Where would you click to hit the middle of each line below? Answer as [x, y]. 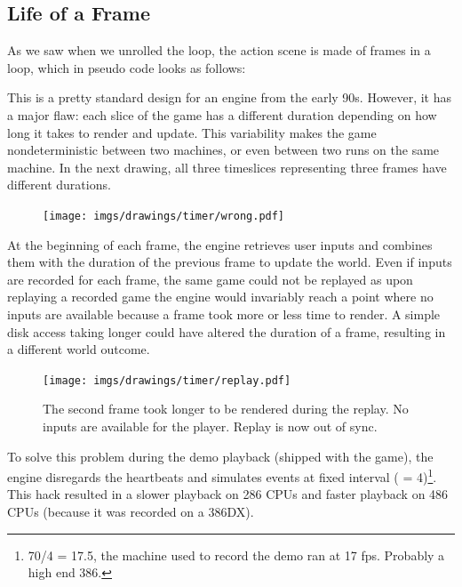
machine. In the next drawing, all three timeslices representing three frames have [227, 167]
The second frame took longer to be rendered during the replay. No [226, 409]
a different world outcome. [79, 349]
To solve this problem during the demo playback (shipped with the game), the [220, 456]
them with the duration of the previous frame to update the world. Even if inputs [230, 262]
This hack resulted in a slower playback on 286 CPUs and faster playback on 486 [228, 494]
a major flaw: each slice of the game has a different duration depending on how [222, 114]
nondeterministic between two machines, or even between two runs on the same [223, 150]
